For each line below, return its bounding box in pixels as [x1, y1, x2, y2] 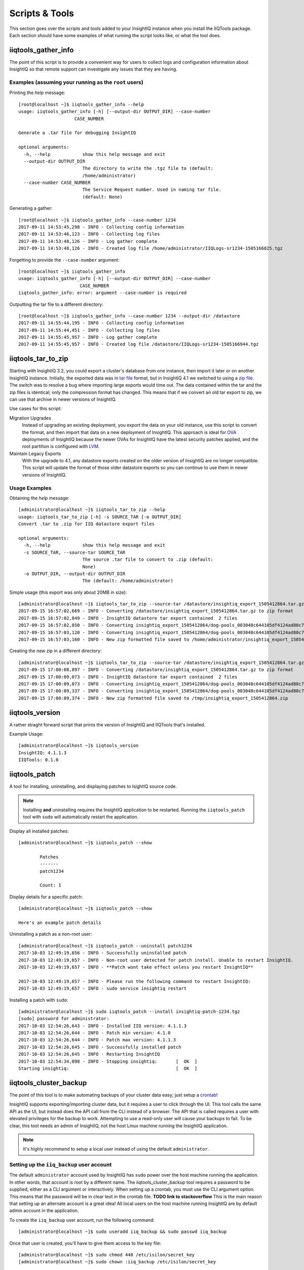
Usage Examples [9, 484, 52, 491]
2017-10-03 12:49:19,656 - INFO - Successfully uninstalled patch [18, 950, 187, 956]
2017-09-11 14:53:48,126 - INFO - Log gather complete [18, 238, 158, 244]
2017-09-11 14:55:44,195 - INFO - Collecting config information [18, 320, 184, 326]
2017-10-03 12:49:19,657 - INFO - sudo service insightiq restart [18, 986, 187, 992]
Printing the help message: [9, 89, 65, 96]
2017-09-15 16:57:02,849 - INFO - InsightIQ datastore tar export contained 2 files [18, 615, 238, 621]
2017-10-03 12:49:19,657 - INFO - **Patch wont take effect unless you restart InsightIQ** [18, 964, 253, 970]
